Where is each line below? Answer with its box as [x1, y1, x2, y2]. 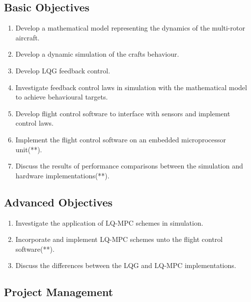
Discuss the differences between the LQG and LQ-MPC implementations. [15, 260, 236, 270]
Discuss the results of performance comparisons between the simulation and [15, 161, 243, 171]
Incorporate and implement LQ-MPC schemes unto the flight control [15, 234, 223, 244]
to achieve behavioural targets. [15, 92, 108, 102]
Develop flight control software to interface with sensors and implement [15, 108, 230, 118]
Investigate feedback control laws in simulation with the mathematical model [15, 82, 247, 92]
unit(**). [15, 144, 42, 154]
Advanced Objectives [4, 194, 112, 209]
